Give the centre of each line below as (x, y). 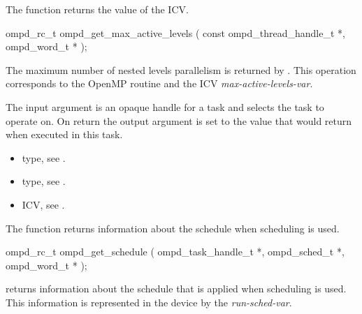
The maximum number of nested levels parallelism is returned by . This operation (181, 69)
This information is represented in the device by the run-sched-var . (149, 302)
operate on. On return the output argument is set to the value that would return (179, 120)
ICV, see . (43, 204)
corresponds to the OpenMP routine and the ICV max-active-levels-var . (159, 83)
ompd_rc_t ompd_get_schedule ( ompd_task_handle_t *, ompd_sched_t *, (175, 252)
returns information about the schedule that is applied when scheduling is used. (176, 289)
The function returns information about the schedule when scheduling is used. (173, 228)
